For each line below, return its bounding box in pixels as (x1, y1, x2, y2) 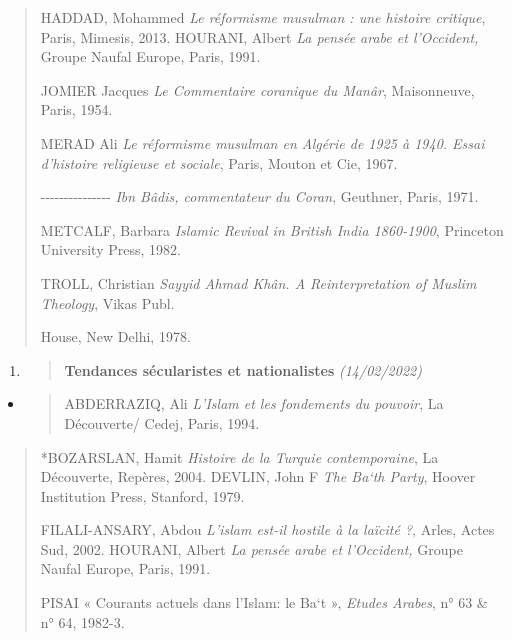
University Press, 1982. (40, 239, 181, 260)
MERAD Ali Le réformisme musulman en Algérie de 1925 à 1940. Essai (40, 132, 485, 153)
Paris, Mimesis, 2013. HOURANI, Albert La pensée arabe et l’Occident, (40, 26, 479, 47)
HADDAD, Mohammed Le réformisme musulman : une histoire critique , (40, 7, 486, 27)
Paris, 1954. (40, 99, 113, 120)
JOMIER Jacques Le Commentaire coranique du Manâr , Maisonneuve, (40, 79, 475, 100)
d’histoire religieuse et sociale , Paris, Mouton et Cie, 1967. (40, 152, 398, 173)
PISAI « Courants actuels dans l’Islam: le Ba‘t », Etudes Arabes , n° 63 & (40, 592, 488, 613)
